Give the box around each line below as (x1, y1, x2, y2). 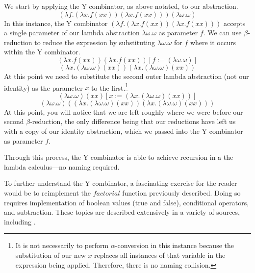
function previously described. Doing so (122, 187, 241, 198)
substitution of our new (15, 249, 86, 260)
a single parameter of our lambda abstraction (4, 27, 140, 38)
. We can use (203, 27, 242, 38)
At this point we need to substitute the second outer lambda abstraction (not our (4, 71, 249, 81)
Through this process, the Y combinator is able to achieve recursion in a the (4, 152, 233, 162)
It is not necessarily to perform (15, 240, 109, 250)
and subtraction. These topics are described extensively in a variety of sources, (4, 207, 240, 217)
